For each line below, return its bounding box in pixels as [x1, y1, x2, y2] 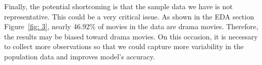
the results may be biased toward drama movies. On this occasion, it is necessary [4, 31, 258, 41]
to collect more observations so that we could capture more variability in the [4, 41, 244, 52]
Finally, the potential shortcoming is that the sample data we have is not [4, 1, 233, 11]
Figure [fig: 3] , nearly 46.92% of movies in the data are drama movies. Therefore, [4, 21, 258, 32]
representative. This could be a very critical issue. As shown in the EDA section [4, 11, 254, 21]
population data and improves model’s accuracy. [4, 51, 155, 61]
